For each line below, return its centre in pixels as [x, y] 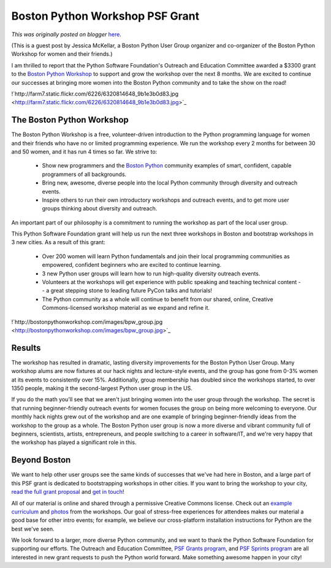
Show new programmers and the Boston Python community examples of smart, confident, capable [167, 166]
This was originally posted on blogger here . [67, 34]
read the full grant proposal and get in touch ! [68, 492]
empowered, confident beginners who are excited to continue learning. [132, 265]
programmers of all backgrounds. [84, 174]
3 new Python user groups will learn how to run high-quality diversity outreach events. [151, 274]
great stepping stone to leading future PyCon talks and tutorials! [131, 291]
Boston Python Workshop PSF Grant [105, 16]
